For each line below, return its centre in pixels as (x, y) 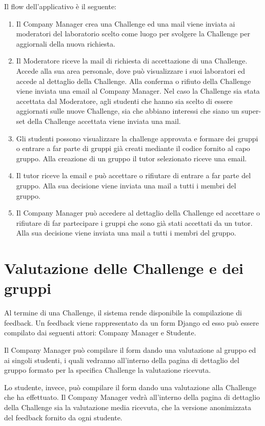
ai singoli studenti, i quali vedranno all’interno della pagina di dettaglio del (122, 360)
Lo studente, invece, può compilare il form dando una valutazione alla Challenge (130, 387)
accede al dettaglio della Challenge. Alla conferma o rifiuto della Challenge (134, 81)
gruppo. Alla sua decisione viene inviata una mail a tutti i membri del (126, 185)
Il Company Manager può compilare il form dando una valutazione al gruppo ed (130, 349)
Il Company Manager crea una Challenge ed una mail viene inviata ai (126, 23)
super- (251, 111)
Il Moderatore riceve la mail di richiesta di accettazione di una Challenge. (132, 61)
